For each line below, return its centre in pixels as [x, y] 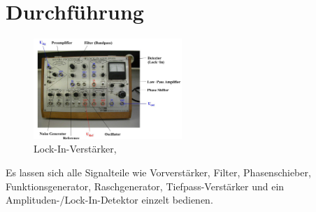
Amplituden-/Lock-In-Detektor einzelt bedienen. [109, 200]
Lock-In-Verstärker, [75, 149]
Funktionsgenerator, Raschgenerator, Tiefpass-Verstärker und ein [145, 186]
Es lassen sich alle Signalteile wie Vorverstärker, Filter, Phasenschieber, [158, 172]
